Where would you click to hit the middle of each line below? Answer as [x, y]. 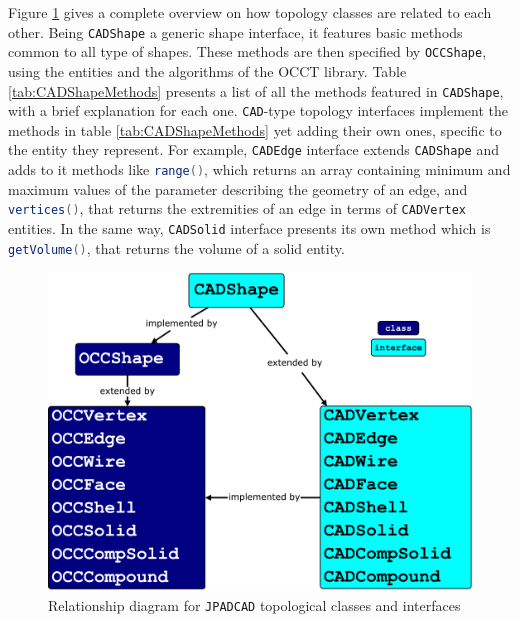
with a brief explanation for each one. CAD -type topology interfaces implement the [258, 110]
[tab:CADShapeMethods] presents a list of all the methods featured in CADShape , [256, 90]
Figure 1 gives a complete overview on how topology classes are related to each [250, 12]
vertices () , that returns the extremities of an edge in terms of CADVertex [237, 208]
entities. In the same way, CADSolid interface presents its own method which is [249, 227]
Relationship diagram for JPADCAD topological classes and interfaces [254, 605]
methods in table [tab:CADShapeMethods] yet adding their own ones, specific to [255, 129]
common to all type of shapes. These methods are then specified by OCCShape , [247, 51]
